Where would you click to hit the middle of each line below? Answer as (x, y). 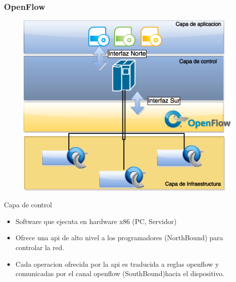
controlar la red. (40, 247)
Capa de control (28, 205)
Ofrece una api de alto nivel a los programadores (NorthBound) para (119, 238)
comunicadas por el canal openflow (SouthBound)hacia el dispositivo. (120, 273)
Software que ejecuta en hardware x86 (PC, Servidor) (96, 221)
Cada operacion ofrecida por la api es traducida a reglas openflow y (117, 264)
